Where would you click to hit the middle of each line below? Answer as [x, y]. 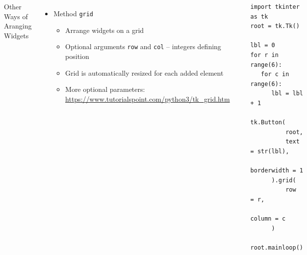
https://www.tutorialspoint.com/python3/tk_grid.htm [148, 99]
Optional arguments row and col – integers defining [143, 46]
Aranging [18, 26]
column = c [268, 219]
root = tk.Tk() [275, 26]
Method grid [74, 13]
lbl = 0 [263, 45]
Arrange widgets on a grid [105, 30]
